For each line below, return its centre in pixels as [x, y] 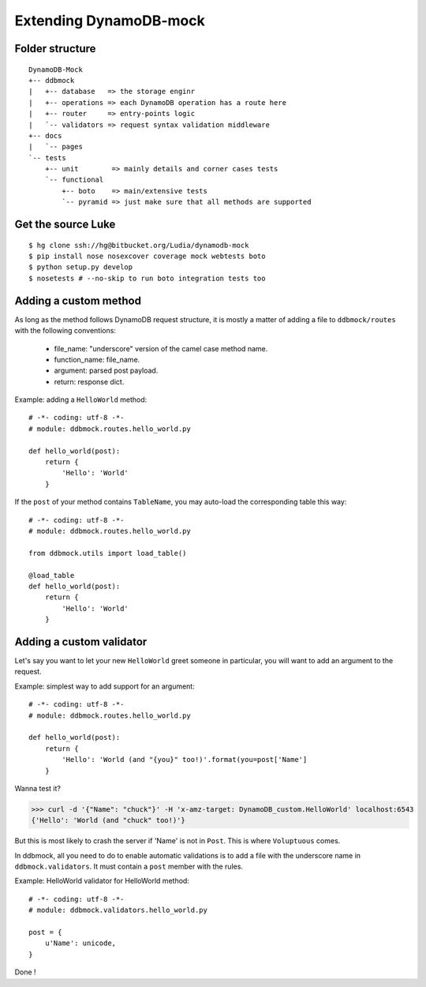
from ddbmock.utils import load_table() [108, 553]
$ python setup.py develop [81, 267]
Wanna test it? [37, 788]
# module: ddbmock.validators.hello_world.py [118, 910]
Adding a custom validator [81, 642]
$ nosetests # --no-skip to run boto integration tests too [147, 278]
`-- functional [74, 180]
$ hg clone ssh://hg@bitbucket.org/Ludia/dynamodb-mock [139, 245]
